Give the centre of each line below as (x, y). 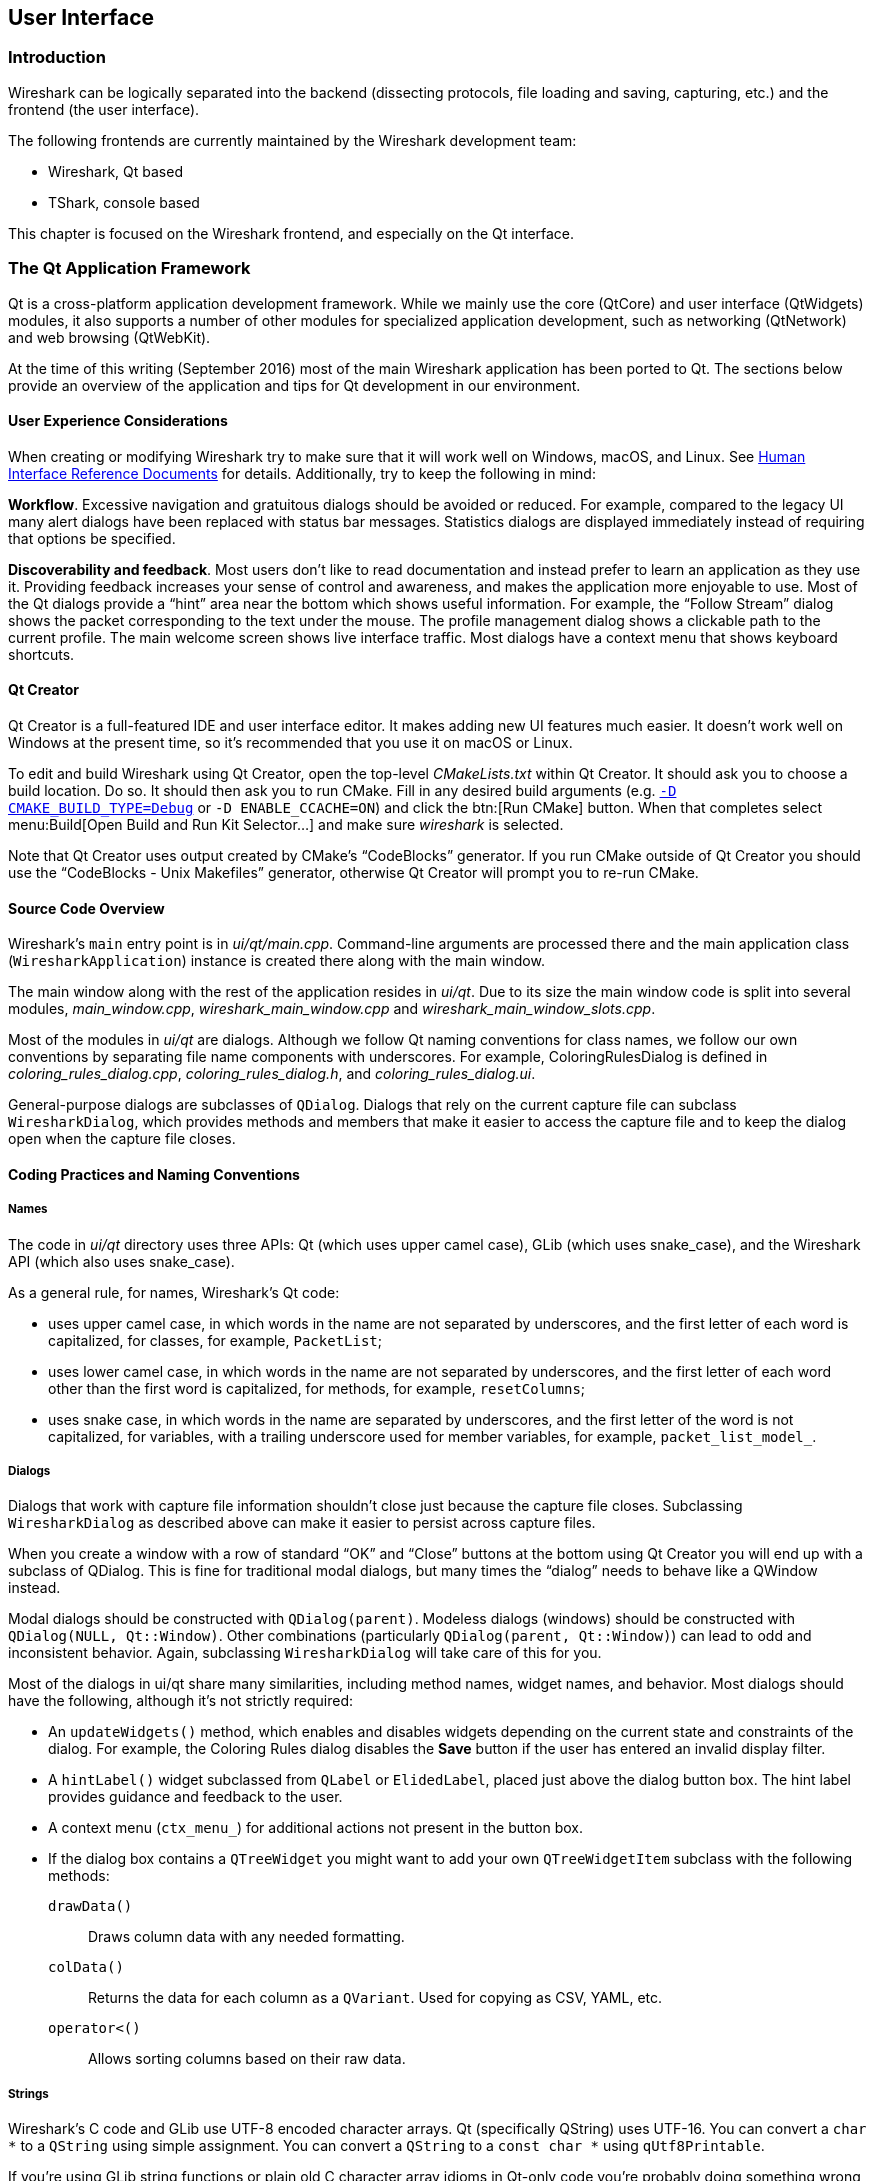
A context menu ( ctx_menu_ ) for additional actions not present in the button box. (315, 1828)
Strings (28, 2093)
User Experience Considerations (118, 421)
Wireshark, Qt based (115, 171)
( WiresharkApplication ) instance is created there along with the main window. (276, 961)
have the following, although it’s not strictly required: (181, 1701)
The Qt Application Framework (129, 268)
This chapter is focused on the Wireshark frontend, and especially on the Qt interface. (291, 233)
